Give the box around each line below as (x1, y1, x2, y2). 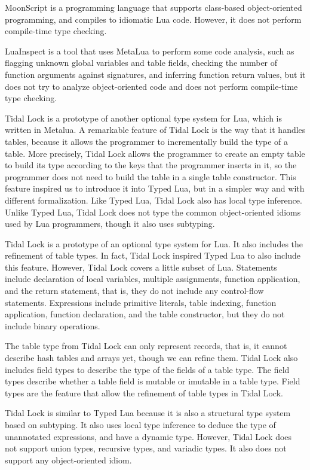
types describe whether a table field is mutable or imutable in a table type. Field (5, 375, 300, 387)
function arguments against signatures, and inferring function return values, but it (5, 68, 306, 80)
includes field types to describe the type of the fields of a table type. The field (5, 363, 290, 375)
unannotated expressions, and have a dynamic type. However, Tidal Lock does (5, 430, 292, 442)
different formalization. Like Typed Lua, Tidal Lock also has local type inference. (5, 193, 302, 206)
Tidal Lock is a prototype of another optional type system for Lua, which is (5, 111, 282, 124)
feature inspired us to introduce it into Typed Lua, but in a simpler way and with (5, 182, 305, 195)
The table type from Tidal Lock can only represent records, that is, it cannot (5, 339, 287, 352)
